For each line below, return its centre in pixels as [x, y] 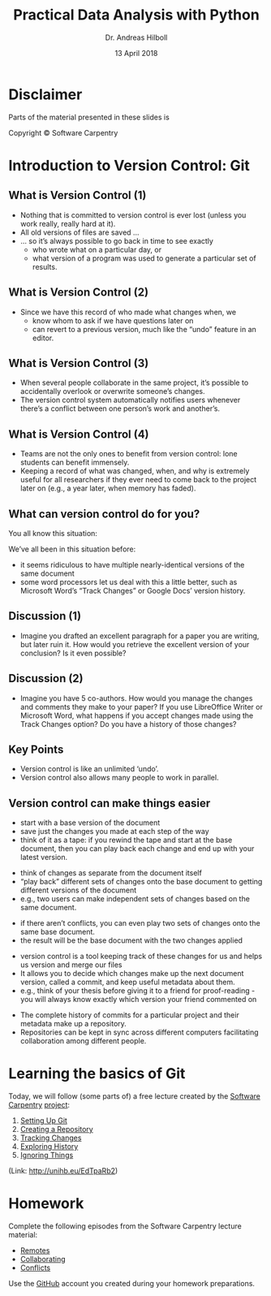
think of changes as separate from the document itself [111, 873]
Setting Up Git [43, 1121]
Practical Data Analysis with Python [136, 15]
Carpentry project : [39, 1105]
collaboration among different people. [83, 1041]
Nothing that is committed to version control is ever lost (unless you [133, 215]
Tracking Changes [51, 1138]
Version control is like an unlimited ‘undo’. [89, 769]
